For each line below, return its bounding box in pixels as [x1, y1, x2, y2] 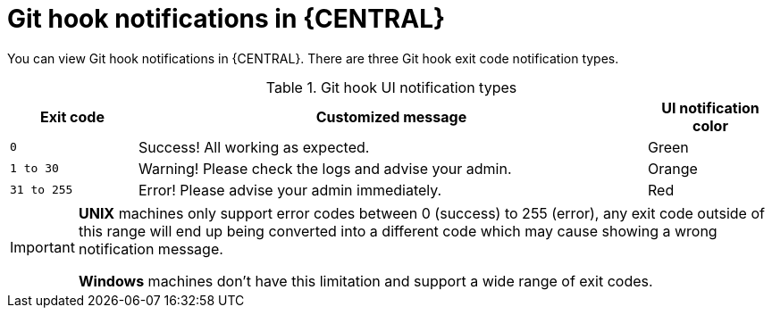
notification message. [78, 239, 223, 258]
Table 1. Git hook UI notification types [265, 78, 517, 96]
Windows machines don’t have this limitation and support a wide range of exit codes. [78, 271, 653, 290]
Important [10, 237, 75, 256]
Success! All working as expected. [138, 137, 370, 156]
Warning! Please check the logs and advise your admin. [138, 159, 512, 178]
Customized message [315, 107, 467, 126]
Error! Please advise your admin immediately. [138, 180, 442, 199]
